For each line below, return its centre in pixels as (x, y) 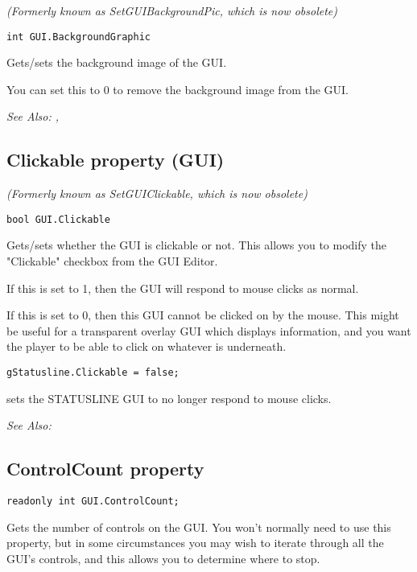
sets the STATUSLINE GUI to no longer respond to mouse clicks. (169, 398)
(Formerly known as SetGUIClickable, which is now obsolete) (157, 193)
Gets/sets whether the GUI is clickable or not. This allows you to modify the (197, 245)
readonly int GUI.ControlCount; (93, 502)
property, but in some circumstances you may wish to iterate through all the (195, 543)
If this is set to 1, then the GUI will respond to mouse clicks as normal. (183, 288)
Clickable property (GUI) (116, 160)
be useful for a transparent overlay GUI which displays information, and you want (209, 330)
